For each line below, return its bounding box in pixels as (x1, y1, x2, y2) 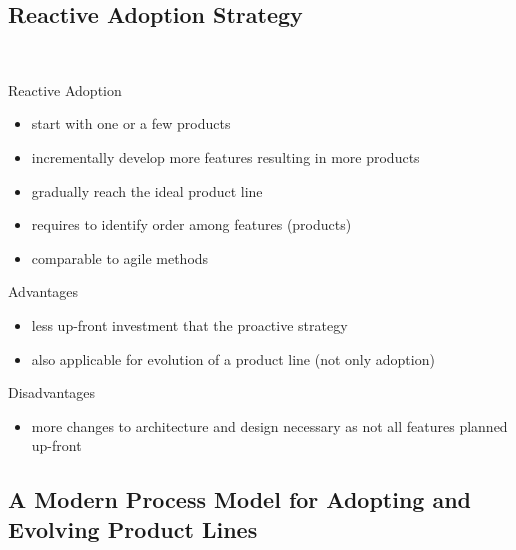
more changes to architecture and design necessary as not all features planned (31, 415, 508, 436)
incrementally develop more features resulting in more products (31, 146, 420, 167)
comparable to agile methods (31, 247, 209, 268)
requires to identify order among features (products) (31, 214, 352, 235)
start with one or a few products (31, 113, 231, 134)
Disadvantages (8, 382, 96, 403)
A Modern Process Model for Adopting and (8, 484, 472, 515)
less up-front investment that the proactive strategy (31, 314, 348, 335)
